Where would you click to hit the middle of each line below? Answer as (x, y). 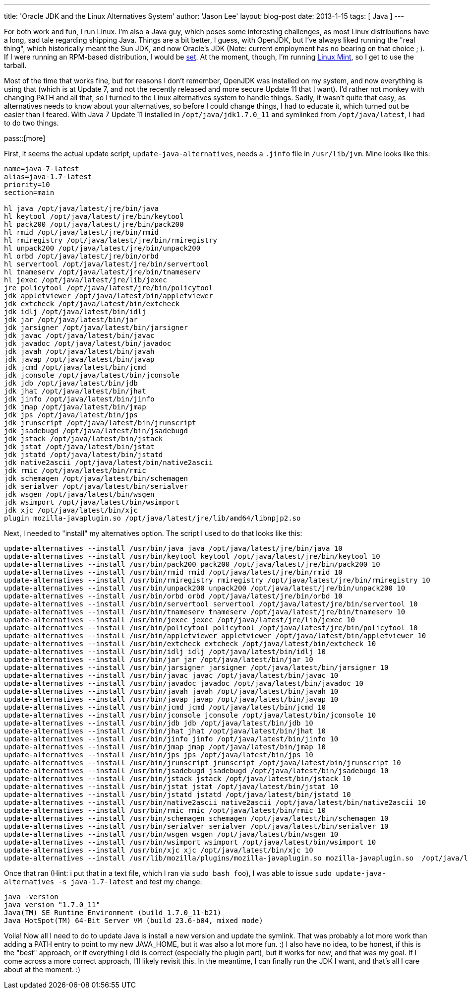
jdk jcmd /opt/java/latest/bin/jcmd (75, 367)
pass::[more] (25, 138)
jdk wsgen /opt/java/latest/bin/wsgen (79, 494)
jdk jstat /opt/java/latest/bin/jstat (79, 447)
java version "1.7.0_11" (52, 905)
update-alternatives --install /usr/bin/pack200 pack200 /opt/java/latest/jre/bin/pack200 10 (192, 564)
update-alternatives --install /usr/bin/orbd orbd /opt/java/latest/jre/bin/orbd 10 (173, 596)
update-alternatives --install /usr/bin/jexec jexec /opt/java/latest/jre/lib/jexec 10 (180, 620)
